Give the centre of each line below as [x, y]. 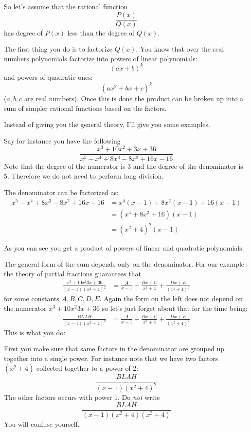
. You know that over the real [180, 49]
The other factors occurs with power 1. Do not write [82, 397]
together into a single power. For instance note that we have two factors [111, 358]
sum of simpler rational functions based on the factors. [85, 108]
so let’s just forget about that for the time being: [175, 308]
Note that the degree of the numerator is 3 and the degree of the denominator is [124, 166]
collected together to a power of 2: [87, 368]
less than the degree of [101, 32]
